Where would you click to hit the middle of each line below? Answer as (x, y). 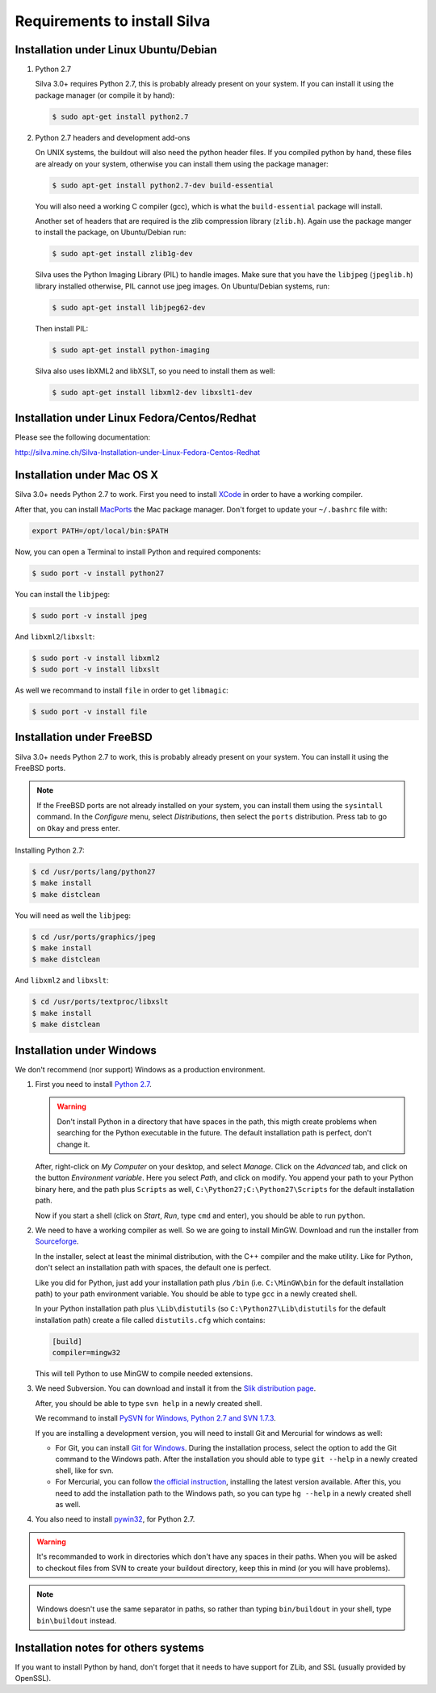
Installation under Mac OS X (87, 476)
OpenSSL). (33, 1678)
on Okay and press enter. (78, 828)
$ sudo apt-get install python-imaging (131, 350)
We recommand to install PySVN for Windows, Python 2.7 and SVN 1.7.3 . (155, 1418)
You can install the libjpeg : (63, 594)
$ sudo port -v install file (90, 712)
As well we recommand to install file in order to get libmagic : (122, 690)
